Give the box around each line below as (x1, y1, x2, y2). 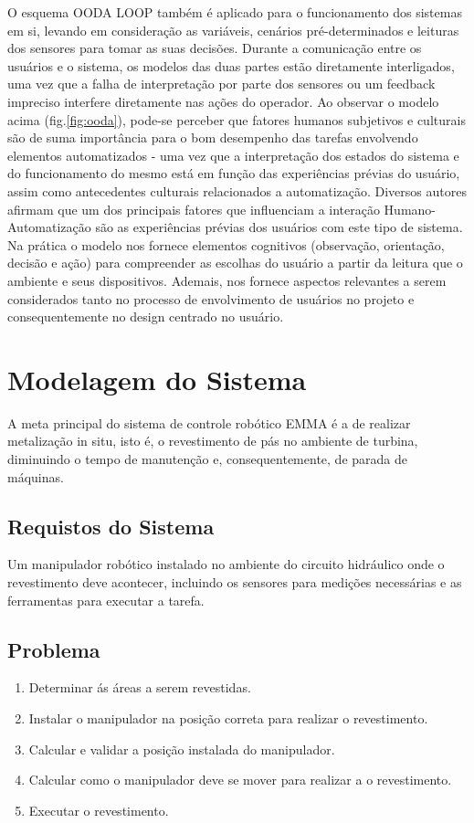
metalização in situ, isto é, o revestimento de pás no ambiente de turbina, (7, 431, 418, 450)
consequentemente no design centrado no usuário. (7, 307, 284, 326)
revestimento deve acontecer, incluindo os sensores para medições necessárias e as (7, 572, 462, 591)
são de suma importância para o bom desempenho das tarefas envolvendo (7, 128, 418, 147)
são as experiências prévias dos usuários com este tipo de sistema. (95, 217, 463, 237)
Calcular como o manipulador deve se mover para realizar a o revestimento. (28, 770, 452, 789)
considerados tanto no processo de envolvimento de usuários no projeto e (7, 289, 415, 308)
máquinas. (7, 467, 64, 486)
